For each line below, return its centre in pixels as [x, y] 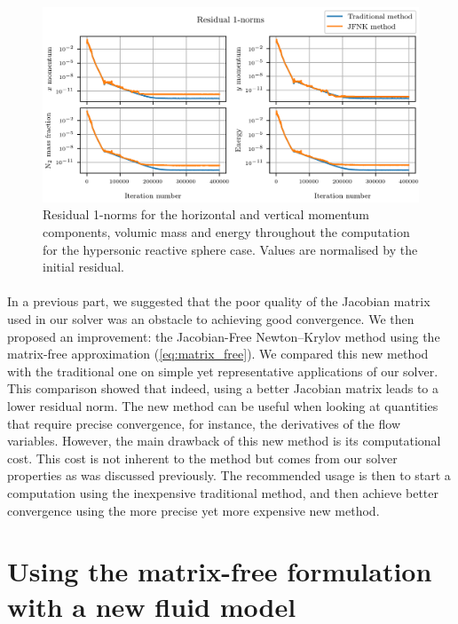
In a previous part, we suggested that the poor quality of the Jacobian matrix [219, 301]
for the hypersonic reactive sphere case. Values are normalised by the [230, 249]
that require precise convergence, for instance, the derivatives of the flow [204, 423]
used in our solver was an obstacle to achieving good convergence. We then [211, 319]
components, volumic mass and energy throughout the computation [226, 232]
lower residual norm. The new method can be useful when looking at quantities [223, 405]
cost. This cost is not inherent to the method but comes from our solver [202, 458]
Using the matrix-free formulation [220, 571]
